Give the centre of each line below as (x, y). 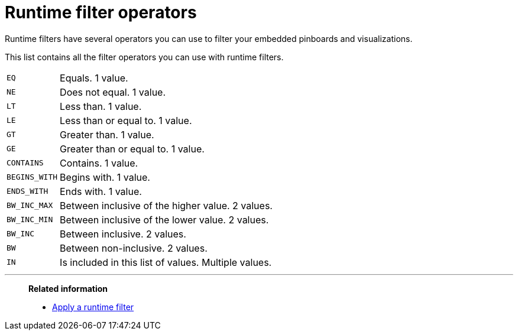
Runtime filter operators (101, 12)
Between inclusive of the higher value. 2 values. (166, 205)
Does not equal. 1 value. (113, 92)
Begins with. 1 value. (105, 177)
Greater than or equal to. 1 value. (132, 149)
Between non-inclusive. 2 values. (134, 248)
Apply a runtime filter (93, 307)
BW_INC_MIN (30, 220)
